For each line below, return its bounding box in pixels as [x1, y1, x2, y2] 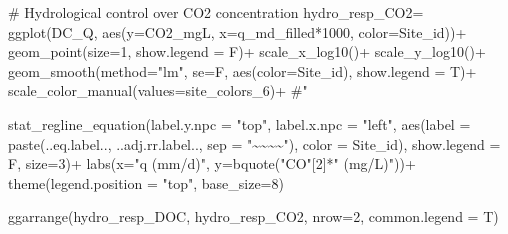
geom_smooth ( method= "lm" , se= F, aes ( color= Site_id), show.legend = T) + [8, 60, 477, 81]
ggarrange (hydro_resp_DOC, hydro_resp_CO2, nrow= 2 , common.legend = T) [8, 206, 499, 227]
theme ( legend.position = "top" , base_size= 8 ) [8, 172, 284, 193]
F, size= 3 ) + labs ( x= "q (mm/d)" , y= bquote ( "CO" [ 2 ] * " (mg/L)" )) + [8, 153, 416, 174]
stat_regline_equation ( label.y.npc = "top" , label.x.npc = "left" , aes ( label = [8, 113, 471, 134]
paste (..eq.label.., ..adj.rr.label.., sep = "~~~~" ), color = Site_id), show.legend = [8, 133, 501, 154]
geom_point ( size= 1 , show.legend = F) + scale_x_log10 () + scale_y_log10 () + [8, 41, 486, 62]
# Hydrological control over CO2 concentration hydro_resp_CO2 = [8, 2, 424, 22]
